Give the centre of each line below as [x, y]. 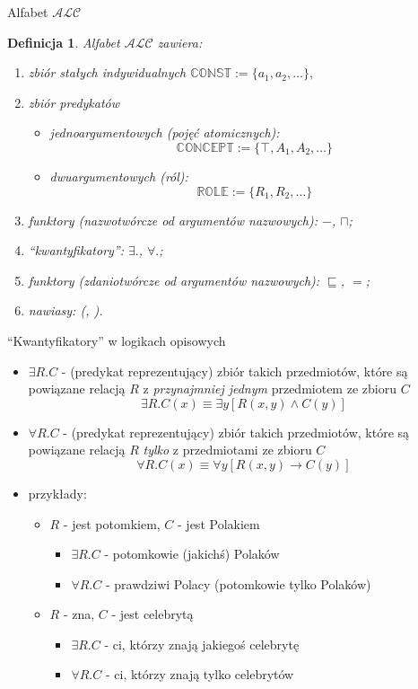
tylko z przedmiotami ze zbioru [227, 450]
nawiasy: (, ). [65, 310]
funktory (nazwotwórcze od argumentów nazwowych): [173, 220]
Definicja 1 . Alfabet [64, 42]
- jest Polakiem [219, 523]
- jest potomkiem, [112, 523]
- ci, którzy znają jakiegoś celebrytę [202, 644]
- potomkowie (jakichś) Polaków [192, 554]
